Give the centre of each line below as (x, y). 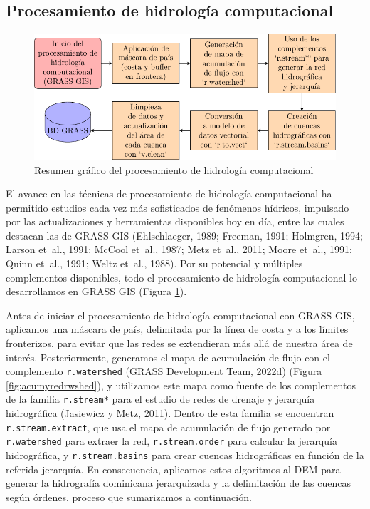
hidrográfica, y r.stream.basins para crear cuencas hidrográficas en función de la (185, 455)
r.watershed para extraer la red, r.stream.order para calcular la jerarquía (171, 441)
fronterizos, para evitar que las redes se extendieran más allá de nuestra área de (179, 343)
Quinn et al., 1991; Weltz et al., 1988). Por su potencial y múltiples (154, 263)
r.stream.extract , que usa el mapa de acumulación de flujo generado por (168, 427)
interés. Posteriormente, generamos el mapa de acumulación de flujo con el (168, 357)
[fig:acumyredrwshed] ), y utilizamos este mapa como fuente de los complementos (181, 385)
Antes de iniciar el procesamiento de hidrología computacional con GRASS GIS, (180, 315)
